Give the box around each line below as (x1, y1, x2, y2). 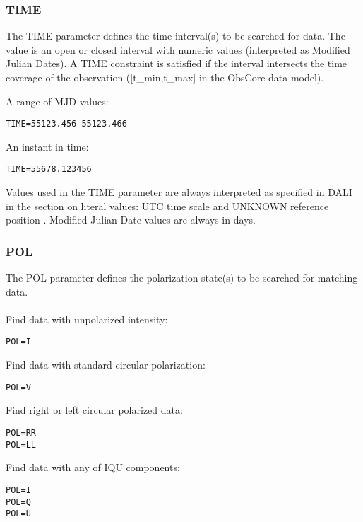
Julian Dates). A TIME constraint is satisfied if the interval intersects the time (6, 56, 347, 71)
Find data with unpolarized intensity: (6, 311, 168, 326)
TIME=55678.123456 (6, 164, 92, 175)
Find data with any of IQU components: (6, 460, 180, 475)
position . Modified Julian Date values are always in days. (6, 212, 256, 227)
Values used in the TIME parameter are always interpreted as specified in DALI (6, 185, 352, 199)
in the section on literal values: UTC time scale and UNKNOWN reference (6, 198, 329, 213)
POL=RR (6, 427, 36, 438)
